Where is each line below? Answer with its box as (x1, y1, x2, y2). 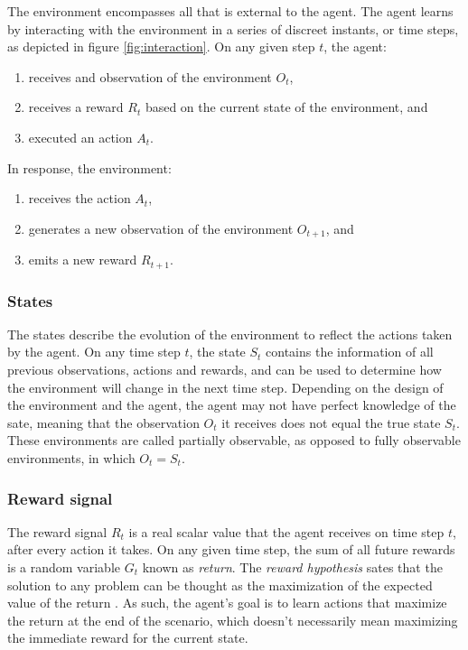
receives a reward (28, 97, 124, 116)
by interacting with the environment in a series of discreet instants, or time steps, (7, 19, 459, 38)
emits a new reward (28, 250, 137, 269)
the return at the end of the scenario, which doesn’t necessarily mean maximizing (7, 610, 458, 629)
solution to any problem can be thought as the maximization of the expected (7, 575, 433, 594)
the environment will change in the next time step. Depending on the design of (7, 377, 444, 396)
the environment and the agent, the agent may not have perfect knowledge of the (7, 395, 456, 414)
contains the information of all (266, 342, 434, 361)
